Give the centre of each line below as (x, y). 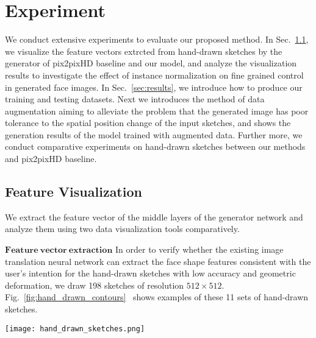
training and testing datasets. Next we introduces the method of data (135, 99)
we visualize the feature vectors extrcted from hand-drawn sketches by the (144, 51)
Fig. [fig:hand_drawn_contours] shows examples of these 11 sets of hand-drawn (157, 297)
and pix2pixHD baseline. (51, 159)
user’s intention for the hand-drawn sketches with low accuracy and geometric (150, 273)
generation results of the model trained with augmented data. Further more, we (154, 134)
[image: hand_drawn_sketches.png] (75, 329)
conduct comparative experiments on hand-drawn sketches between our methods (155, 146)
